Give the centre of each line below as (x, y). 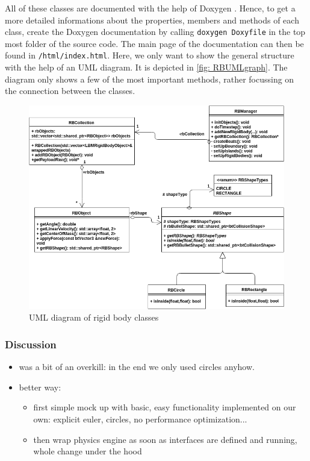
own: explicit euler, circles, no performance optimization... (140, 419)
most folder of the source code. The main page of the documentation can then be (154, 43)
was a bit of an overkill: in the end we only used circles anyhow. (137, 367)
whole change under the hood (88, 451)
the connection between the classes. (70, 91)
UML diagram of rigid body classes (94, 317)
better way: (40, 387)
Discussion (31, 344)
